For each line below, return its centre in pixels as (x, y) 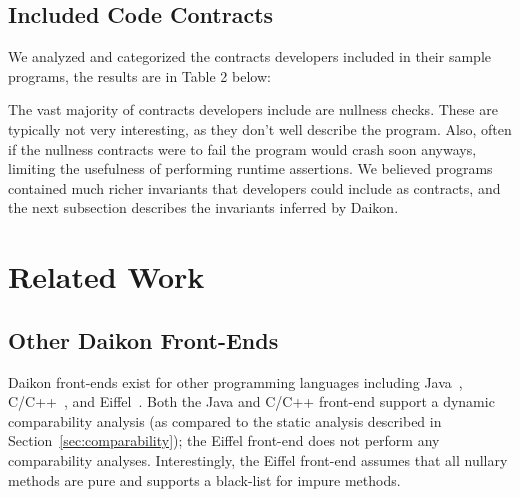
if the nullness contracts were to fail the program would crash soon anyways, (242, 148)
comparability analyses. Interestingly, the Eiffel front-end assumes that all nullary (258, 459)
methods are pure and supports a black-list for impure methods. (204, 479)
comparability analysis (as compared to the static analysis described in (225, 420)
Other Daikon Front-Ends (143, 339)
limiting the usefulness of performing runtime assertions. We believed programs (250, 168)
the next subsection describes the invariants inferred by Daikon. (203, 207)
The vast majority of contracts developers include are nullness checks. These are (253, 109)
